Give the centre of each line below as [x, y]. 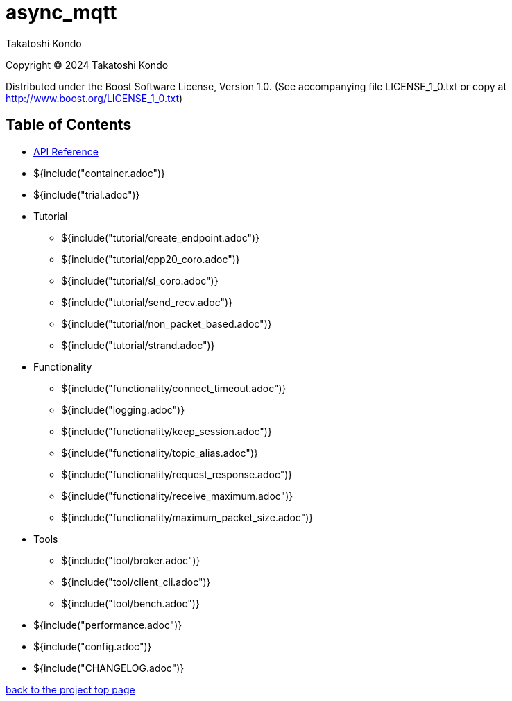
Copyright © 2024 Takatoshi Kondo [87, 65]
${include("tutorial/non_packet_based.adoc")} [167, 323]
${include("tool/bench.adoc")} [130, 603]
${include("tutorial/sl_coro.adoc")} [140, 280]
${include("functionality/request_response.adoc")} [177, 474]
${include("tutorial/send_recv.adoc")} [147, 302]
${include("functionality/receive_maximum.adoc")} [177, 496]
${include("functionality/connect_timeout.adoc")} [174, 388]
